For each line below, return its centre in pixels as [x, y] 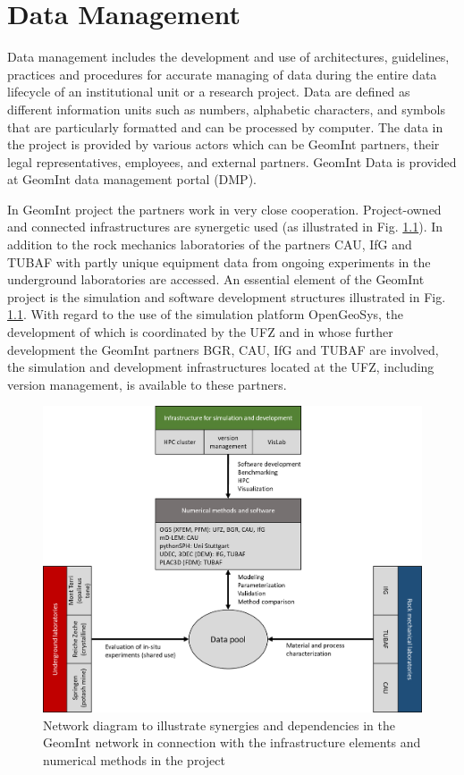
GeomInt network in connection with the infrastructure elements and [232, 742]
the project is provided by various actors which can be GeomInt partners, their [224, 144]
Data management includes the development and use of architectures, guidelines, [228, 57]
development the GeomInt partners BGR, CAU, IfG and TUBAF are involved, [223, 349]
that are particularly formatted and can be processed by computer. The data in [225, 126]
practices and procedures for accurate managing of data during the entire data [222, 74]
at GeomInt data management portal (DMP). [132, 179]
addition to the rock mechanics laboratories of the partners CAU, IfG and [210, 244]
